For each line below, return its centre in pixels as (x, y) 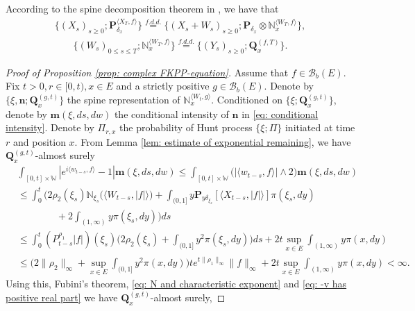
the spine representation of (124, 100)
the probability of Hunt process (186, 127)
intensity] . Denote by (50, 127)
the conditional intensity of (171, 114)
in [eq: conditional (280, 114)
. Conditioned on (247, 100)
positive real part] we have (62, 297)
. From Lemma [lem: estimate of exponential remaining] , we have (213, 141)
